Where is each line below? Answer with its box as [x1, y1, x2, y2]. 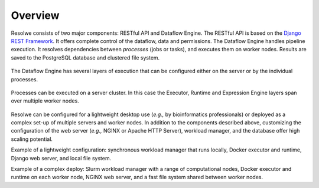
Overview [11, 9, 60, 22]
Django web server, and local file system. [11, 154, 112, 161]
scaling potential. [11, 136, 53, 143]
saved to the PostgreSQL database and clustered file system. [11, 54, 160, 61]
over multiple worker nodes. [11, 97, 79, 104]
